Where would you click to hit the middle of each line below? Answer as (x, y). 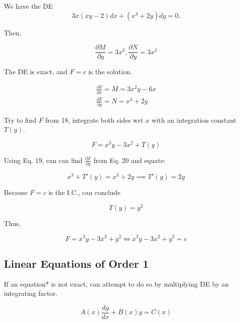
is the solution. (110, 72)
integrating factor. (31, 293)
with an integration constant (194, 120)
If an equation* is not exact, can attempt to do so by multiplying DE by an (116, 283)
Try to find (20, 120)
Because (16, 192)
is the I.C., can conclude (84, 192)
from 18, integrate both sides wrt (94, 120)
